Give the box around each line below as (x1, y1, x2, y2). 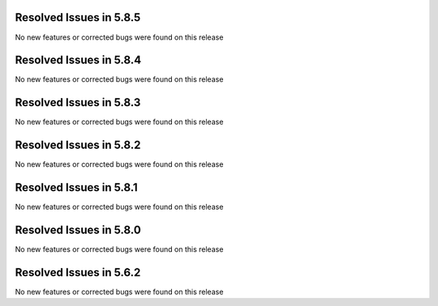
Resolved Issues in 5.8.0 (15, 223, 141, 236)
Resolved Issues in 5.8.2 (15, 138, 141, 152)
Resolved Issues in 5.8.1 (15, 181, 138, 194)
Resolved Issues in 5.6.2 (15, 266, 141, 279)
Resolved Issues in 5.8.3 (15, 96, 141, 109)
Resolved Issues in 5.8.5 (15, 11, 141, 24)
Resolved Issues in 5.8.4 (15, 53, 142, 67)
